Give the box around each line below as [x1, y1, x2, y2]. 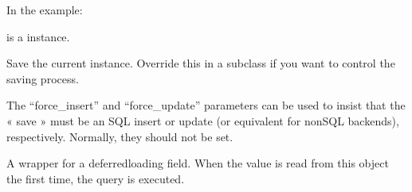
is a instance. [6, 28, 70, 44]
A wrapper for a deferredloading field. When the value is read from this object [6, 155, 389, 171]
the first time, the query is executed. [6, 170, 185, 186]
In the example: [6, 2, 83, 17]
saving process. [6, 70, 79, 86]
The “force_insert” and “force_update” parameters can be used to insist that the [6, 97, 406, 113]
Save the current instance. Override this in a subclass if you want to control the [6, 55, 395, 71]
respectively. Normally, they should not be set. [6, 128, 233, 144]
